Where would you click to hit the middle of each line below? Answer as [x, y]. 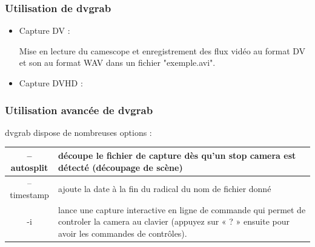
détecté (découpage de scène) [121, 167]
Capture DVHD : [51, 83]
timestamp [29, 194]
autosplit [29, 167]
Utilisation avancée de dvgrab [79, 110]
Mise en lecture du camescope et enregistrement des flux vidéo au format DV [162, 50]
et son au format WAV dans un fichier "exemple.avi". [117, 63]
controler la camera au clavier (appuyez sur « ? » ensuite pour [174, 221]
